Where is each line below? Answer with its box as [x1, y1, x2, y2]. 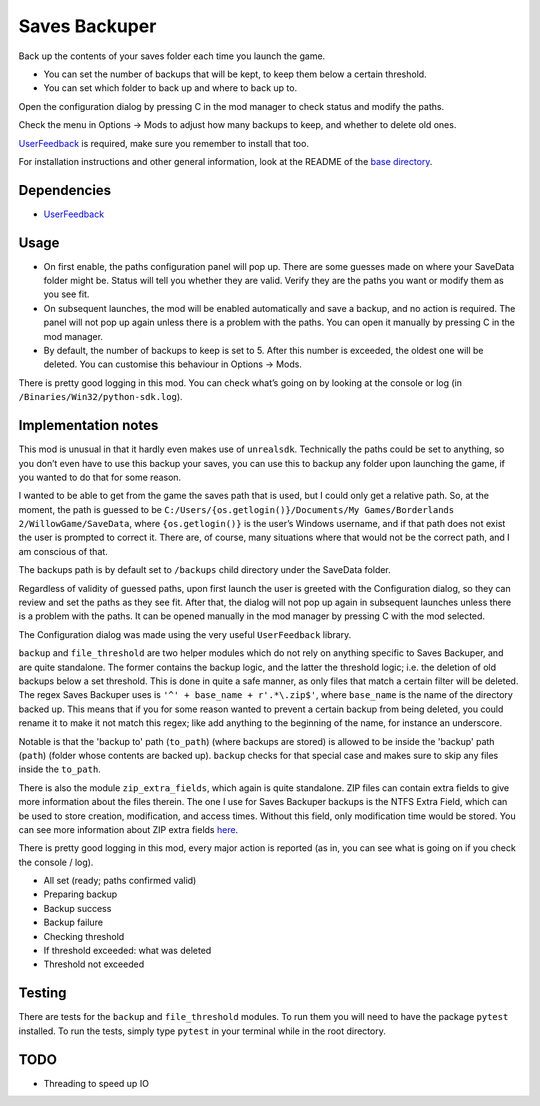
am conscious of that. [18, 545, 109, 557]
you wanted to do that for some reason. [18, 471, 182, 483]
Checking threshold [43, 930, 125, 942]
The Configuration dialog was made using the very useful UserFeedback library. [18, 628, 352, 640]
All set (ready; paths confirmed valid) [43, 875, 197, 887]
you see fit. [43, 288, 90, 300]
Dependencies [18, 181, 112, 199]
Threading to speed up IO [43, 1077, 150, 1089]
